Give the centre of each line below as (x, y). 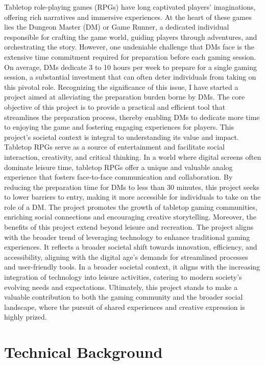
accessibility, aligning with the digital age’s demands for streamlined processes (126, 257)
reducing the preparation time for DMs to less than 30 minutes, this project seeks (132, 187)
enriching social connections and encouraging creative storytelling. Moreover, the (130, 217)
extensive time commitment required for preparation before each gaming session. (130, 56)
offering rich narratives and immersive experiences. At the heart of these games (128, 17)
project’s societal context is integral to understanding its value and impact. (122, 137)
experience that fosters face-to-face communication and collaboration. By (118, 177)
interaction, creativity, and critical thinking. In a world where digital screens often (133, 156)
